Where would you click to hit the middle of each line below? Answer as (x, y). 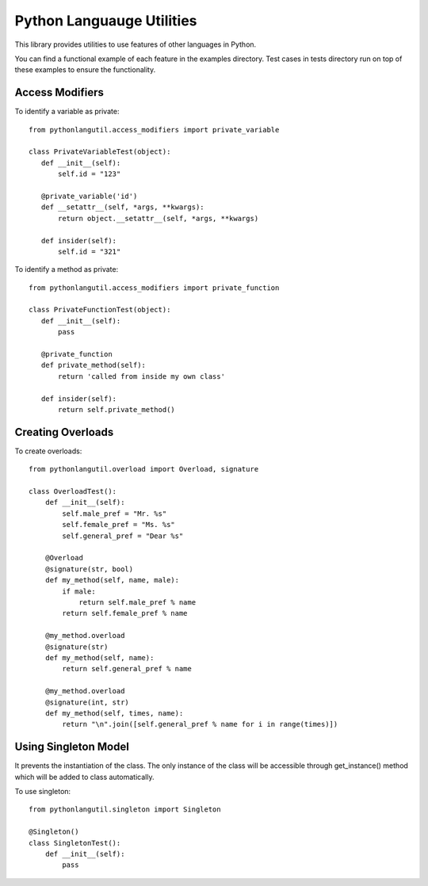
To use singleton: (43, 791)
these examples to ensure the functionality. (85, 70)
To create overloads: (48, 451)
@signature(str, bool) (89, 569)
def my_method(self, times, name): (114, 713)
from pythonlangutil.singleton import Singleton (125, 810)
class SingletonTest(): (75, 843)
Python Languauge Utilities (106, 21)
